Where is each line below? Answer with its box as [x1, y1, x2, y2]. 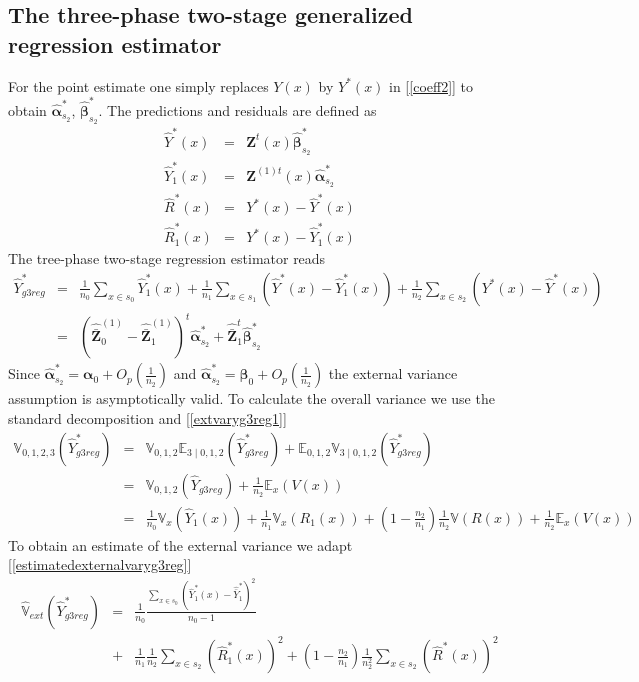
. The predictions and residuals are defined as [98, 99, 377, 120]
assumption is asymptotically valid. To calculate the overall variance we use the [8, 388, 495, 409]
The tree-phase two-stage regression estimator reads [8, 248, 326, 269]
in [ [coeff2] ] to [389, 75, 474, 96]
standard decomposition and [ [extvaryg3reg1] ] [8, 407, 287, 428]
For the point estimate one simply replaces [8, 75, 269, 96]
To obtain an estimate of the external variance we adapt [8, 534, 353, 555]
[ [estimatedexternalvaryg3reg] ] [8, 554, 192, 575]
